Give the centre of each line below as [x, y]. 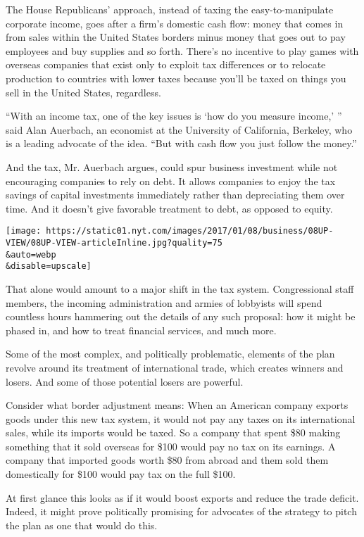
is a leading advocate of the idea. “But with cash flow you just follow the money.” [181, 143]
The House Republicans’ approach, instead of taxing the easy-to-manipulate [170, 9]
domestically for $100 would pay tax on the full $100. [121, 474]
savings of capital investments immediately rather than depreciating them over [175, 195]
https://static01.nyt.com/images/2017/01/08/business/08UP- [190, 231]
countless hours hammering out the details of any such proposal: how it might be [181, 316]
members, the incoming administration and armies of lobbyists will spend [164, 302]
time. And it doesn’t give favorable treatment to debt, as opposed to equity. [169, 208]
